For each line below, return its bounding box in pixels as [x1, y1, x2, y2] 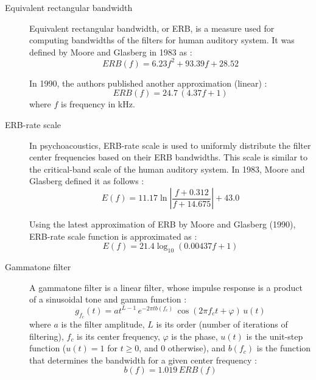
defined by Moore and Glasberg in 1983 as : [29, 45, 192, 58]
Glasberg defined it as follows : [29, 174, 144, 187]
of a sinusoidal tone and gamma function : [29, 293, 187, 306]
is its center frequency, [77, 329, 160, 342]
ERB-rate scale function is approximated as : [29, 229, 197, 242]
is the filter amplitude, [61, 318, 145, 331]
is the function [256, 342, 311, 354]
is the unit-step [246, 329, 303, 342]
